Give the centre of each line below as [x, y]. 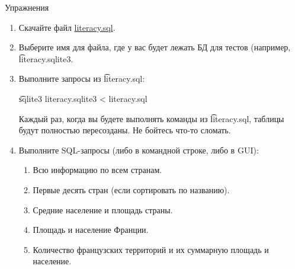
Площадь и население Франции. [91, 230]
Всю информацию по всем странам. [97, 170]
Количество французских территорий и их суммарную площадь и [151, 249]
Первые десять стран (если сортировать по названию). [131, 189]
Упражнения [27, 7]
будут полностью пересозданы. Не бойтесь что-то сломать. [125, 130]
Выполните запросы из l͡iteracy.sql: [82, 79]
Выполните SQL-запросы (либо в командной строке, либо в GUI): [139, 150]
